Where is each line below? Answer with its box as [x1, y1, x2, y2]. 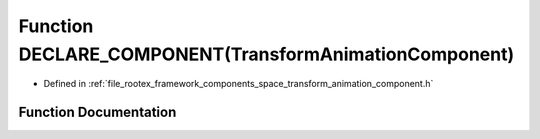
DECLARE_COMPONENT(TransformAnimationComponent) [18, 43, 515, 65]
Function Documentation [18, 104, 177, 121]
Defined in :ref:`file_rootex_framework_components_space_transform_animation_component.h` [43, 78, 434, 90]
